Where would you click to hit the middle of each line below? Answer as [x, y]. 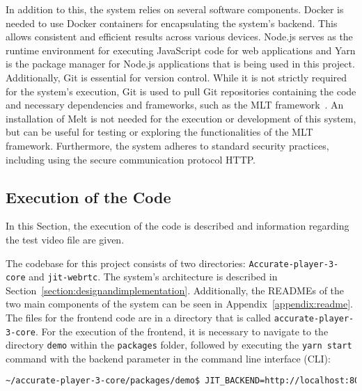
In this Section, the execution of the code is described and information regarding [178, 226]
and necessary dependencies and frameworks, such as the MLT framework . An [175, 105]
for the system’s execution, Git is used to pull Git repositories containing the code [181, 91]
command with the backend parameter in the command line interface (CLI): [168, 358]
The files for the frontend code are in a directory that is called [139, 318]
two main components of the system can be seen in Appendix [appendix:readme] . [179, 304]
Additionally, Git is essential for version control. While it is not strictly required [176, 77]
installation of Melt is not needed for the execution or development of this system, [181, 118]
